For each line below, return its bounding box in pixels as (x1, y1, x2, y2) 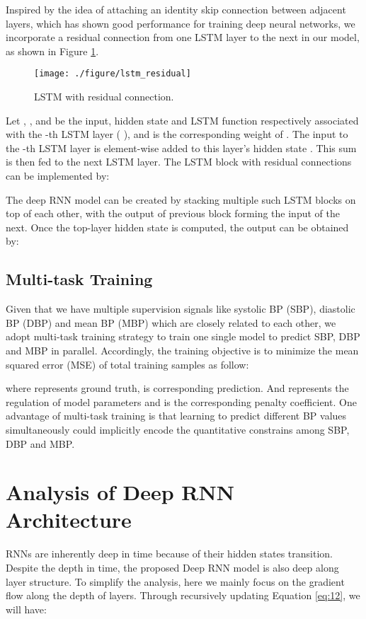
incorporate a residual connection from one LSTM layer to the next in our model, (6, 30, 360, 45)
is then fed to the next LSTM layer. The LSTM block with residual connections (6, 154, 352, 169)
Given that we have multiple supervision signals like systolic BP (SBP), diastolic (6, 301, 355, 316)
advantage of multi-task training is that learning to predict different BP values (6, 408, 347, 423)
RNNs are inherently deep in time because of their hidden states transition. (6, 546, 333, 561)
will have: (6, 601, 47, 616)
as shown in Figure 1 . (6, 43, 99, 58)
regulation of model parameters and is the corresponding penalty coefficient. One (6, 394, 357, 409)
